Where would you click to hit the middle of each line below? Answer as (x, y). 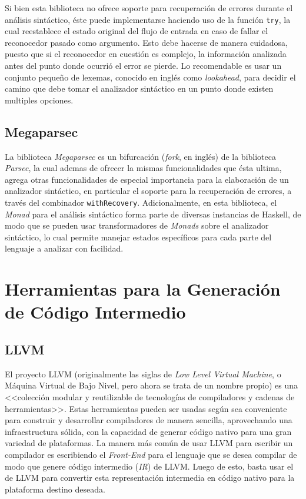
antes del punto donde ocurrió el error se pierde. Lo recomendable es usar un (143, 66)
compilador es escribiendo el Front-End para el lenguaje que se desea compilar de (151, 454)
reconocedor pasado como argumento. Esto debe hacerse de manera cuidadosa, (146, 42)
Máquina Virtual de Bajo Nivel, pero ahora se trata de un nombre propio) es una (152, 385)
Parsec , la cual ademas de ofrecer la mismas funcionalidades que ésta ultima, (143, 168)
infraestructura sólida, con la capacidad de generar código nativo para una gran (148, 431)
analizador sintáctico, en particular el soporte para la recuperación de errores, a (148, 191)
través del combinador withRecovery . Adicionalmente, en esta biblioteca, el (141, 202)
